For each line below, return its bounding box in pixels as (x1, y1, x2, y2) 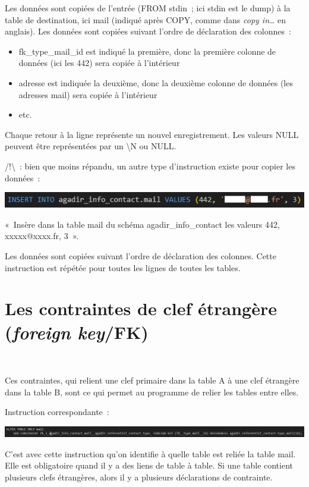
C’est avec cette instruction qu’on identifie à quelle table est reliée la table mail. (5, 447, 296, 460)
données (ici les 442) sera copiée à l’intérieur (18, 56, 180, 69)
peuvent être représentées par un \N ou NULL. (5, 140, 176, 152)
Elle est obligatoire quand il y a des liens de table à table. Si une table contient (5, 459, 294, 472)
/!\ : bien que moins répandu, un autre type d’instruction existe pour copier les (5, 159, 295, 172)
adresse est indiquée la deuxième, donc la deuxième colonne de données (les (18, 76, 293, 89)
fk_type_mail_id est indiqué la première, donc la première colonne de (18, 45, 276, 57)
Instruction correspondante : (5, 406, 109, 418)
